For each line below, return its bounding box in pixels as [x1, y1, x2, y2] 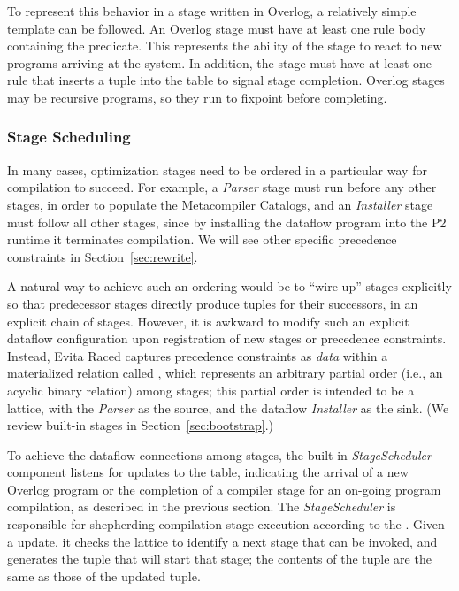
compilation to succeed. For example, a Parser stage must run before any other [7, 178, 437, 196]
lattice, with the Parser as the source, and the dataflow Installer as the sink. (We [7, 398, 449, 417]
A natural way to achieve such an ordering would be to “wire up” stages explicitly [7, 277, 452, 295]
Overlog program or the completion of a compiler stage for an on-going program [7, 480, 441, 498]
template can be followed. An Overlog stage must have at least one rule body [7, 19, 426, 37]
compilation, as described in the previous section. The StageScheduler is [7, 497, 396, 516]
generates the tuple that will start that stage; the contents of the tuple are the [7, 549, 432, 568]
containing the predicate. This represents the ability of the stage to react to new [7, 36, 442, 55]
